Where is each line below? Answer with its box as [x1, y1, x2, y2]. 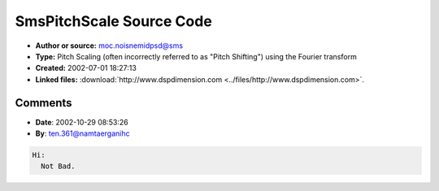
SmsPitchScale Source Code [15, 12, 213, 30]
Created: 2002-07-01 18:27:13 [35, 63, 137, 73]
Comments [15, 96, 72, 110]
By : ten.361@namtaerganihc [35, 128, 130, 138]
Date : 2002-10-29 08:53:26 [35, 117, 129, 127]
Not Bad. [41, 162, 76, 171]
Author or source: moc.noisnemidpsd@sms [35, 41, 183, 50]
